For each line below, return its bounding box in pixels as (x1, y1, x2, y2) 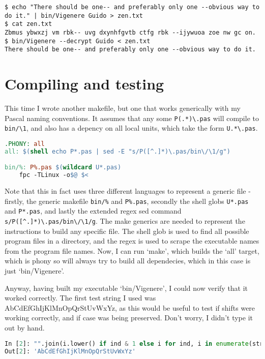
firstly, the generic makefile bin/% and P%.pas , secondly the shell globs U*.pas (5, 195, 249, 206)
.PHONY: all (5, 140, 45, 147)
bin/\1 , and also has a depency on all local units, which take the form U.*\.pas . (5, 123, 258, 133)
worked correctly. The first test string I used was (5, 292, 156, 303)
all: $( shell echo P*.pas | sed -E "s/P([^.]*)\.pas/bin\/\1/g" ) (5, 147, 230, 155)
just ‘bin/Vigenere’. (5, 265, 65, 276)
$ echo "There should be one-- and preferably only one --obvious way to (5, 4, 260, 11)
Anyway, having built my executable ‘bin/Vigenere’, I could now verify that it (5, 282, 248, 293)
